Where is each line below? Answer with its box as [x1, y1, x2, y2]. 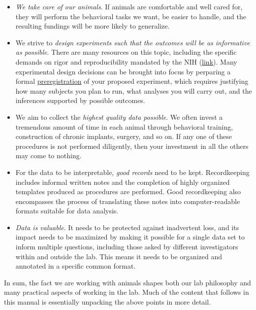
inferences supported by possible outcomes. [15, 95, 145, 105]
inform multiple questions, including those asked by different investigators [15, 241, 238, 252]
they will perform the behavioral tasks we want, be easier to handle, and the [15, 11, 247, 21]
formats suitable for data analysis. [15, 206, 119, 216]
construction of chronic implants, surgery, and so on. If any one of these [15, 131, 232, 141]
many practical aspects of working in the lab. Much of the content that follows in [4, 287, 249, 297]
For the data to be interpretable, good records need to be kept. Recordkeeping [15, 167, 250, 177]
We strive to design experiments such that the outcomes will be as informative [15, 37, 250, 47]
